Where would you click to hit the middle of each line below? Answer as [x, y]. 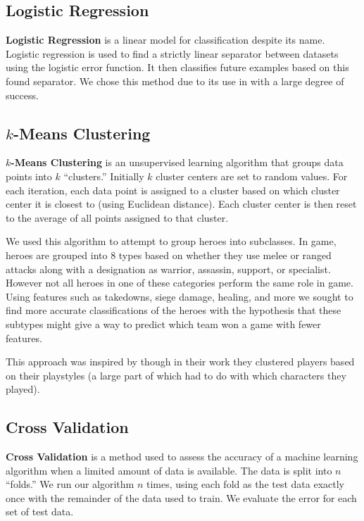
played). [23, 389]
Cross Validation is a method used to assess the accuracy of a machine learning [182, 457]
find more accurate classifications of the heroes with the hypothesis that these [174, 310]
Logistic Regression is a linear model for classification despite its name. [165, 40]
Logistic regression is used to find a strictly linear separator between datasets [172, 53]
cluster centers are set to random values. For [252, 176]
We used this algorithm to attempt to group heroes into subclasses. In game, [171, 241]
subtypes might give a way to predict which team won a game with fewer [163, 324]
